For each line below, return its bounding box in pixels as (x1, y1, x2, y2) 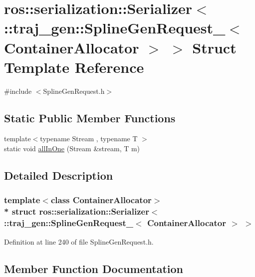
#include (4, 85, 32, 96)
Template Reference (4, 56, 144, 77)
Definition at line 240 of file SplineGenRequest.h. (4, 236, 154, 247)
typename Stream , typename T (40, 133, 138, 144)
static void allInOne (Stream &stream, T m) (4, 143, 140, 154)
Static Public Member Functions (4, 110, 176, 125)
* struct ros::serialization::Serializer (4, 205, 149, 218)
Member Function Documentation (4, 261, 184, 276)
